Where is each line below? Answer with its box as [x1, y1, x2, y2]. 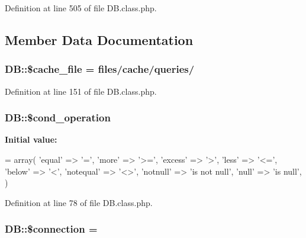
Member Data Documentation [5, 30, 194, 49]
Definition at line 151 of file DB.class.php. [5, 85, 157, 97]
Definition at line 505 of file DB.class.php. [5, 2, 157, 14]
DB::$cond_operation [5, 110, 111, 125]
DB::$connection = [5, 221, 98, 236]
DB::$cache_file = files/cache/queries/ [5, 62, 195, 76]
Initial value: [5, 133, 57, 146]
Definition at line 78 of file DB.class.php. [5, 196, 153, 208]
